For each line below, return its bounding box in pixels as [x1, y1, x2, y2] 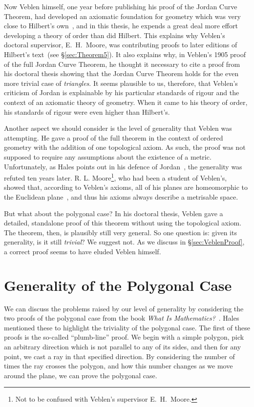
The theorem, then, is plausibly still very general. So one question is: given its [4, 227, 237, 237]
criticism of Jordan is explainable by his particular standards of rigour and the [4, 87, 239, 98]
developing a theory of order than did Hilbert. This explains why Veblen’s [4, 30, 225, 40]
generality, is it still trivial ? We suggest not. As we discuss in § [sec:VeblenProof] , [4, 237, 245, 247]
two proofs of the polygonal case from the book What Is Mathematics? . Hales [4, 313, 239, 323]
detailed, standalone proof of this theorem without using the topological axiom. [4, 218, 242, 228]
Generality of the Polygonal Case [4, 275, 232, 295]
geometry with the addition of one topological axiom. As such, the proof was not [4, 142, 246, 152]
